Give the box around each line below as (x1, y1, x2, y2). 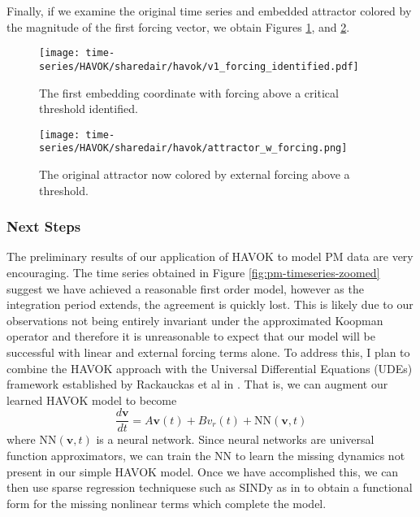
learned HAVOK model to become (6, 391, 177, 408)
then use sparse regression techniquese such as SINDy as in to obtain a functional (6, 479, 413, 496)
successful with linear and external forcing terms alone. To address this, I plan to (6, 343, 410, 360)
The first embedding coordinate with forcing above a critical (39, 84, 339, 101)
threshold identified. (39, 100, 138, 117)
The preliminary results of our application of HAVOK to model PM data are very (6, 248, 414, 265)
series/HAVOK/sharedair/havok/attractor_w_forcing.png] (39, 142, 348, 154)
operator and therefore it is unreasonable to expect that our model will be (6, 328, 375, 345)
